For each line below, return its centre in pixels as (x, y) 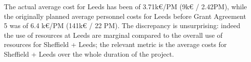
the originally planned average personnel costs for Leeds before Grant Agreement (125, 16)
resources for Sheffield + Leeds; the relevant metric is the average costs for (115, 44)
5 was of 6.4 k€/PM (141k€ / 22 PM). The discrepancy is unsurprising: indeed (122, 25)
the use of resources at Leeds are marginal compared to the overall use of (113, 35)
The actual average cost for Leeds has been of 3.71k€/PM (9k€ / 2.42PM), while (125, 6)
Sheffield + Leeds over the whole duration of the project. (89, 54)
